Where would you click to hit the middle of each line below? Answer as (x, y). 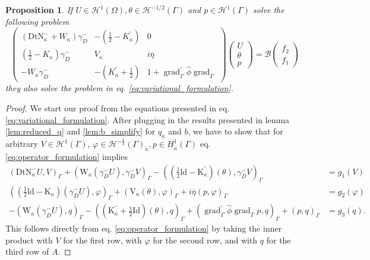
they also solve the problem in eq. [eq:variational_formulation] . (119, 88)
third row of (27, 251)
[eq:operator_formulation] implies (67, 157)
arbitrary (22, 144)
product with (29, 240)
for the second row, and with (205, 240)
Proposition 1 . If (39, 9)
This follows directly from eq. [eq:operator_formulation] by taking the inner (144, 228)
